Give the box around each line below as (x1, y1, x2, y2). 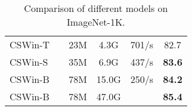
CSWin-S (10, 55, 48, 69)
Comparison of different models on (24, 1, 168, 15)
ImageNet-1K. (67, 15, 125, 29)
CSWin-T (10, 38, 50, 51)
